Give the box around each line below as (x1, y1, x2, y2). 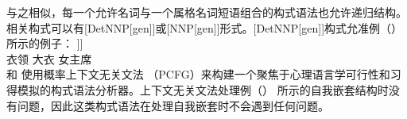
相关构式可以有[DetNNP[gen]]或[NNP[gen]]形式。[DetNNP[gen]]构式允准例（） (6, 19, 403, 36)
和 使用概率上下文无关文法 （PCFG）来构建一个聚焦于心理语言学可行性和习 (6, 66, 401, 83)
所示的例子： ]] (6, 35, 83, 52)
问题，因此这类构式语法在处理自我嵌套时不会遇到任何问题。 (17, 97, 329, 113)
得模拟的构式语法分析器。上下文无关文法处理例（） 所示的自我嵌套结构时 (6, 81, 389, 98)
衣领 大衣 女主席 (6, 50, 92, 67)
